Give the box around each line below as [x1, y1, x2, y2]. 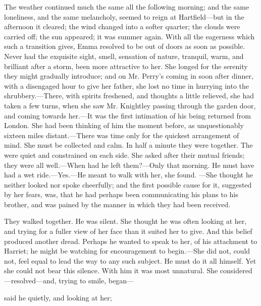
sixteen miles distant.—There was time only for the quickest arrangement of [4, 130, 239, 140]
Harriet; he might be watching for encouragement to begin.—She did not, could [4, 246, 250, 256]
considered [220, 265, 252, 276]
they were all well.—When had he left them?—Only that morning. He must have [4, 159, 254, 170]
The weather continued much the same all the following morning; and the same [4, 2, 249, 12]
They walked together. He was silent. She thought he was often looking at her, [4, 216, 247, 226]
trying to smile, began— [59, 275, 134, 286]
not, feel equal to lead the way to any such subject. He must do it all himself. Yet [4, 255, 256, 266]
